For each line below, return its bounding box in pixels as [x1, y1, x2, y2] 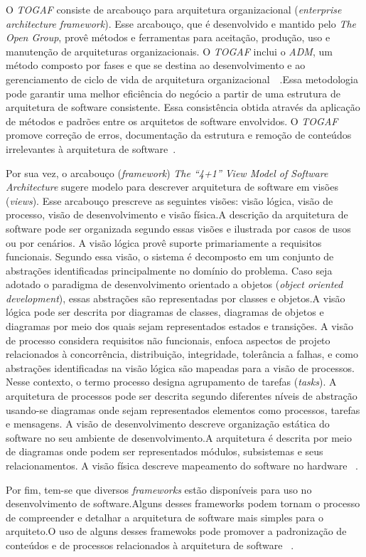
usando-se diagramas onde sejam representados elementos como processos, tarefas [6, 402, 360, 417]
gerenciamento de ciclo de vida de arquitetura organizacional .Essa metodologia [6, 71, 358, 86]
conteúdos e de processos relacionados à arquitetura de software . [6, 537, 294, 552]
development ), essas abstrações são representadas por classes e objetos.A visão [6, 290, 345, 305]
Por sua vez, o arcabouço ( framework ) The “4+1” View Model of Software [6, 165, 328, 180]
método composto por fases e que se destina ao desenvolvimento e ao [6, 58, 306, 73]
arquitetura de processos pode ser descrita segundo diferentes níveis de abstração [6, 388, 357, 403]
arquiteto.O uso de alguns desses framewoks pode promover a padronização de [6, 524, 347, 539]
